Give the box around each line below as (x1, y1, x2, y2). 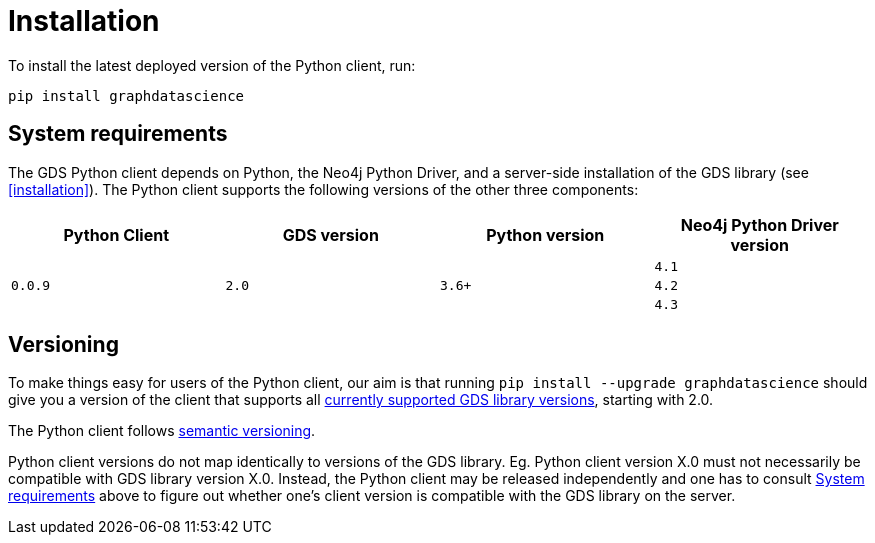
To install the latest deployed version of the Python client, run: (8, 56, 416, 74)
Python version (486, 224, 605, 245)
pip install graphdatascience (8, 87, 245, 104)
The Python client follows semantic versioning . (8, 422, 316, 440)
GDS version (282, 224, 379, 245)
